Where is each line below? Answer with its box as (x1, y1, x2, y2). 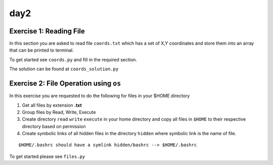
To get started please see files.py (9, 153, 85, 159)
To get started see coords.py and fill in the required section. (9, 56, 138, 63)
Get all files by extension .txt (22, 102, 82, 108)
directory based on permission (22, 123, 86, 129)
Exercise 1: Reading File (9, 27, 85, 35)
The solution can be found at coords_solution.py (9, 66, 119, 72)
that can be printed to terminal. (9, 47, 74, 53)
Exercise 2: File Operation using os (9, 79, 121, 88)
